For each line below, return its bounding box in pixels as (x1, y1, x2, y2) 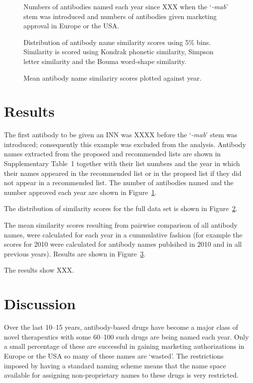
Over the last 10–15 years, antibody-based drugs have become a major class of (4, 322, 238, 332)
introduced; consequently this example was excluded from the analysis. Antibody (4, 139, 246, 149)
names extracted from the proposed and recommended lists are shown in (4, 149, 221, 159)
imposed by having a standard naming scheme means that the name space (4, 360, 226, 370)
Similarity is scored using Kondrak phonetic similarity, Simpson (23, 46, 214, 57)
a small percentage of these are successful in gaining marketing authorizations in (4, 341, 245, 351)
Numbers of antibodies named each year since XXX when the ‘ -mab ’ (23, 1, 228, 11)
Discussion (4, 294, 76, 314)
